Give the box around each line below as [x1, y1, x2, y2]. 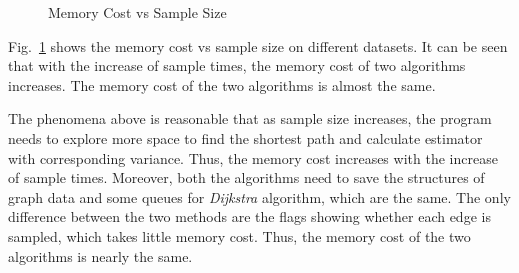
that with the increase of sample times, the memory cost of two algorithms [8, 55, 466, 76]
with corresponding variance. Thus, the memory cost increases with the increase [8, 147, 498, 168]
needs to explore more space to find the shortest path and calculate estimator [8, 127, 483, 148]
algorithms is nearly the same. [8, 245, 193, 266]
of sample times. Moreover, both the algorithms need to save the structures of [8, 167, 485, 188]
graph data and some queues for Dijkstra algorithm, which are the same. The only [8, 186, 511, 207]
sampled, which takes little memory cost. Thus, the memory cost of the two [8, 225, 471, 246]
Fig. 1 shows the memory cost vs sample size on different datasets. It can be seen [8, 35, 508, 56]
